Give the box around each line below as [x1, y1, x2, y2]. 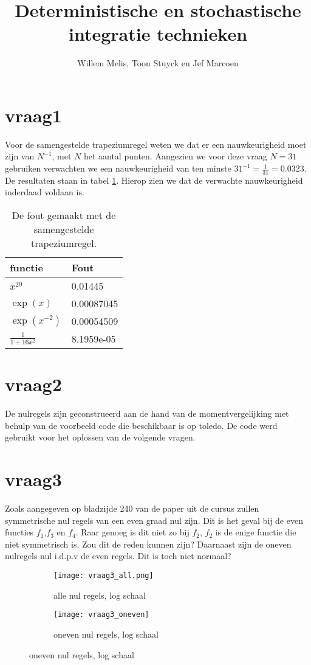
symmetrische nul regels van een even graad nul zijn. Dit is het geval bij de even [5, 514, 303, 526]
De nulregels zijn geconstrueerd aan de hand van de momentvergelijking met [5, 407, 289, 420]
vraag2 [5, 372, 62, 397]
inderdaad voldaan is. [5, 186, 84, 198]
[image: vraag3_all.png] [53, 571, 154, 580]
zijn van [5, 150, 35, 162]
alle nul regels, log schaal [53, 588, 146, 601]
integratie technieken [68, 21, 248, 46]
